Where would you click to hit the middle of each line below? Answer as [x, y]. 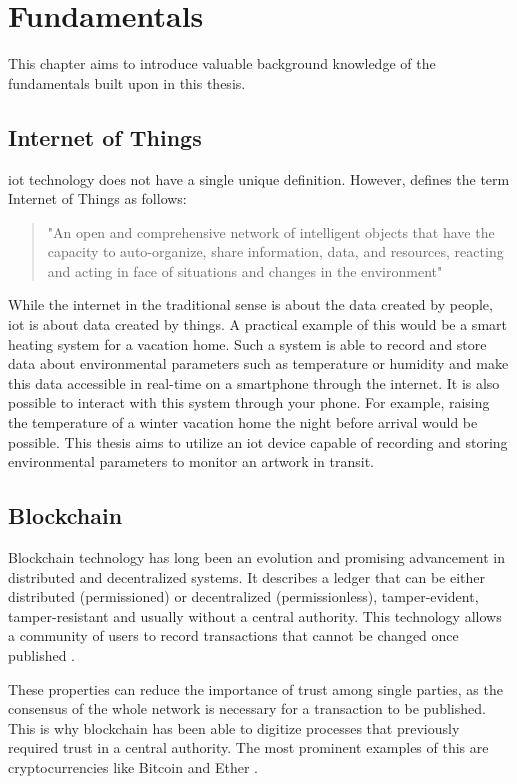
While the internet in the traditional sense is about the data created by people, [250, 304]
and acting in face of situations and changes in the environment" [245, 270]
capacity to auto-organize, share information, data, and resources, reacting [275, 251]
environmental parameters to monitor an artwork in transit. [191, 461]
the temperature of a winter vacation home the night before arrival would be [243, 422]
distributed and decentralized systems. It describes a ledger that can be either [247, 576]
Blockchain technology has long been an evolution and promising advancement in [257, 557]
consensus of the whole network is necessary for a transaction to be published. [247, 708]
